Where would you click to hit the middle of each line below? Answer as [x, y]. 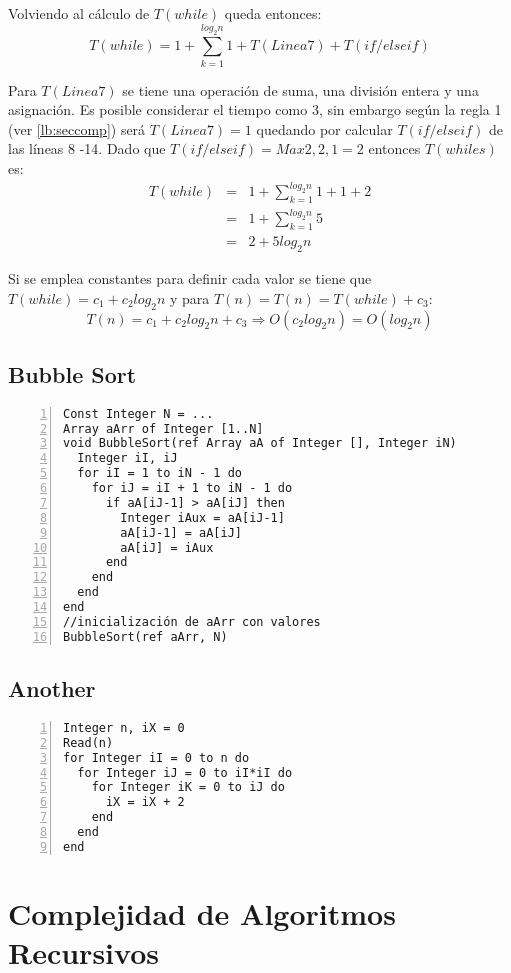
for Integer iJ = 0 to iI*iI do [185, 772]
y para [190, 297]
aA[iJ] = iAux [167, 547]
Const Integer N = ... [138, 413]
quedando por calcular [324, 128]
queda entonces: [273, 13]
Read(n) [88, 742]
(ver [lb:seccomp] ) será [77, 128]
